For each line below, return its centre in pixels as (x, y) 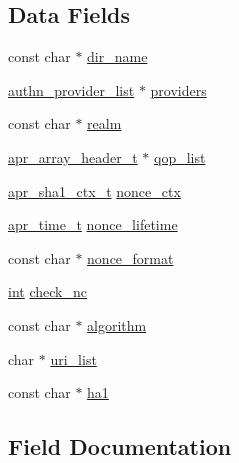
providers (178, 89)
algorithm (117, 324)
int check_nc (47, 291)
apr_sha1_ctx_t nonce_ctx (94, 190)
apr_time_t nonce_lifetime (93, 224)
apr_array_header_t (73, 156)
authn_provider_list (71, 89)
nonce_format (130, 257)
